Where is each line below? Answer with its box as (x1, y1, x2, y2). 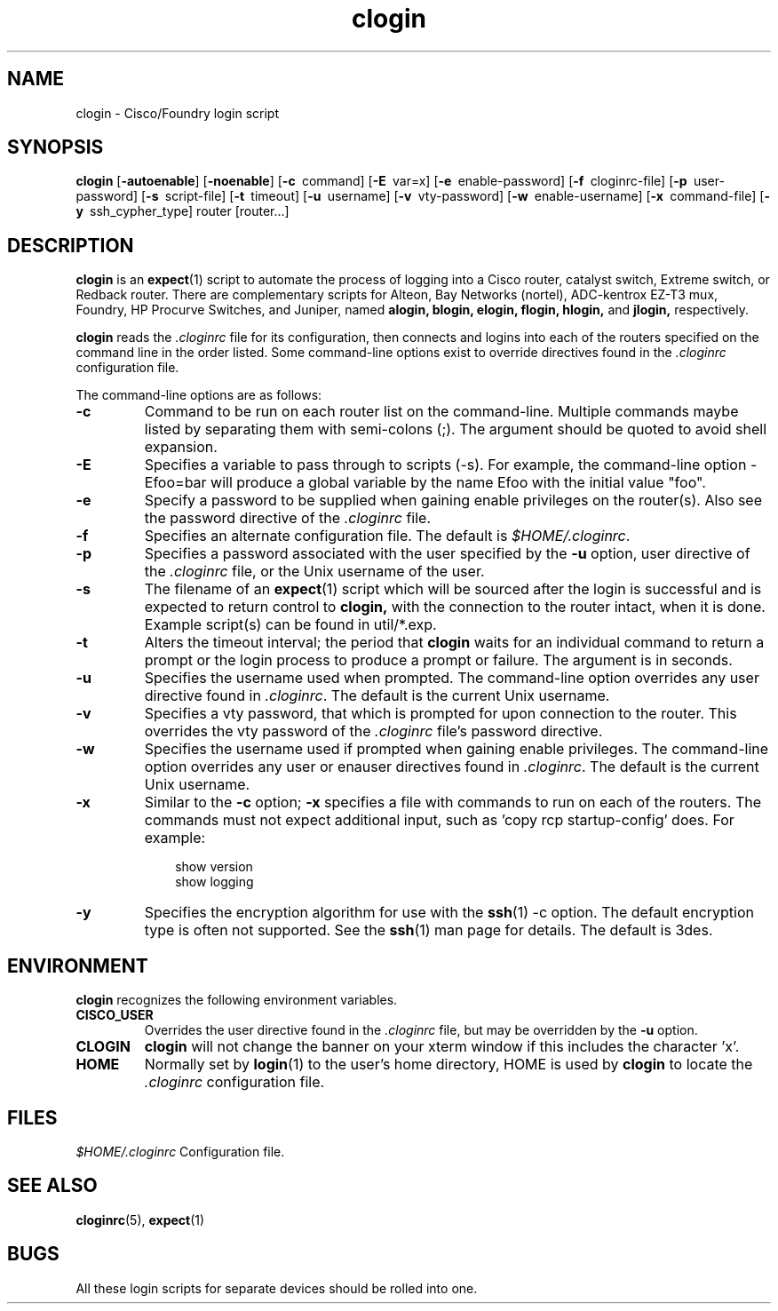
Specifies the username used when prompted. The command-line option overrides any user (144, 669, 759, 687)
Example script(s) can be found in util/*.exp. (144, 616, 437, 634)
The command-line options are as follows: (75, 387, 322, 403)
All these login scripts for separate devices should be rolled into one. (75, 1280, 478, 1296)
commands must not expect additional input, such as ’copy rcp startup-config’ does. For (144, 811, 734, 830)
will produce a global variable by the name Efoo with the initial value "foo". (210, 473, 706, 492)
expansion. (144, 438, 218, 457)
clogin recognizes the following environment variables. (75, 992, 398, 1008)
